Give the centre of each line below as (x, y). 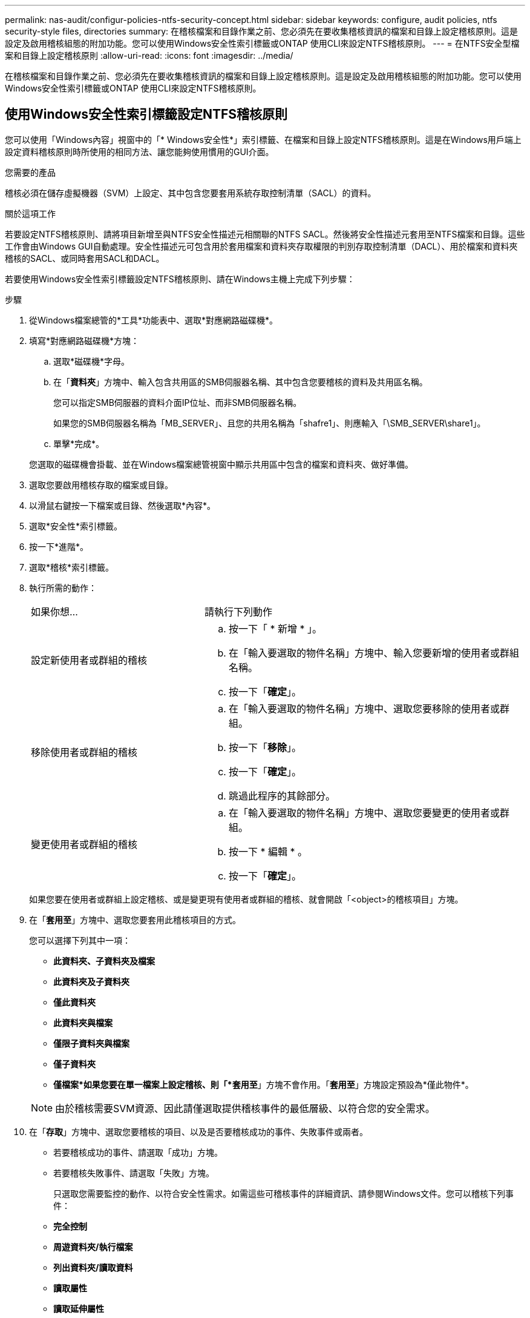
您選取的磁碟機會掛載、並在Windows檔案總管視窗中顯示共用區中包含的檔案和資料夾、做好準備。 (221, 464)
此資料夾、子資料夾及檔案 (104, 961)
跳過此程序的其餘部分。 (282, 796)
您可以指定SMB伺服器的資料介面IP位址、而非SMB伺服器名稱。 (178, 402)
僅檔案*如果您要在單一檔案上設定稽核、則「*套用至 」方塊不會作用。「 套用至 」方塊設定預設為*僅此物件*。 (263, 1084)
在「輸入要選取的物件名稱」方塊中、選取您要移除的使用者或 (364, 708)
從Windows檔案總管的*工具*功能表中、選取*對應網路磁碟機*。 (154, 320)
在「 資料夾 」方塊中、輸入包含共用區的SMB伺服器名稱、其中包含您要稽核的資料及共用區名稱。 (240, 382)
